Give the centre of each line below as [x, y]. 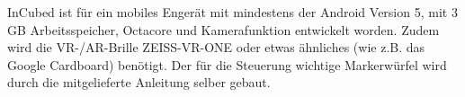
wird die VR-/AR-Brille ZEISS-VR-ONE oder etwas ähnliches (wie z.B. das [216, 47]
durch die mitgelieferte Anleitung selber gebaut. [139, 82]
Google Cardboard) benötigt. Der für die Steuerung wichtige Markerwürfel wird [227, 64]
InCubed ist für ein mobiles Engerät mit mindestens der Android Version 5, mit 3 [232, 12]
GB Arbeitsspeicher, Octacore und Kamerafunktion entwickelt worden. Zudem [224, 29]
